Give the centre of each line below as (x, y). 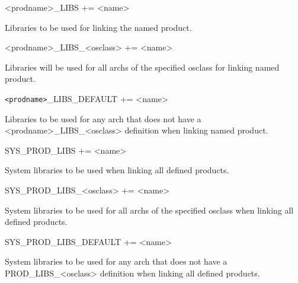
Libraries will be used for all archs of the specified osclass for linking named (142, 67)
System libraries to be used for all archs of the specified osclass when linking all (149, 210)
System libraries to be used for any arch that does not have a (116, 261)
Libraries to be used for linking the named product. (98, 27)
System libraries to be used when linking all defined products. (117, 170)
